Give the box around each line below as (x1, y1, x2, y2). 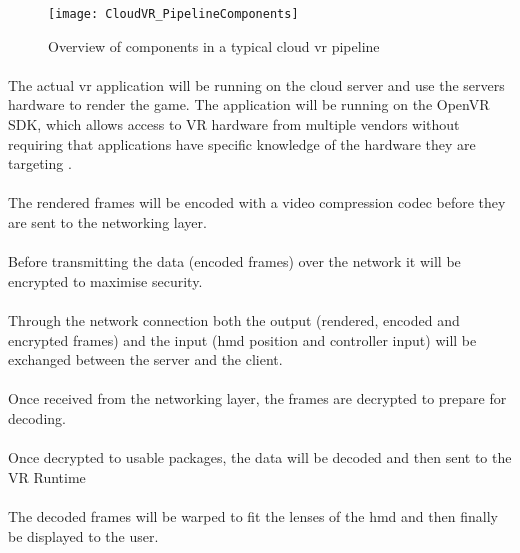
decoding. (8, 407, 66, 428)
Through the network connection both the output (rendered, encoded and (8, 309, 460, 330)
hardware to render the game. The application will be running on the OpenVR (8, 94, 490, 115)
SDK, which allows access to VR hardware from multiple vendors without (8, 114, 460, 135)
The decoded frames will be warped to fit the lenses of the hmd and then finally (8, 505, 498, 526)
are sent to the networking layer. (8, 212, 207, 232)
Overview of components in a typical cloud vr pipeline (48, 35, 380, 56)
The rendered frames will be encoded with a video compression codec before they (8, 192, 506, 213)
